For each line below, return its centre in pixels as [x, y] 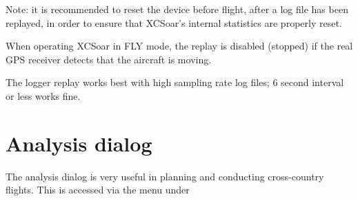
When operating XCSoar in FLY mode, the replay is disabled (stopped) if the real [179, 46]
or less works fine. [43, 95]
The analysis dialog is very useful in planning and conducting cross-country [165, 176]
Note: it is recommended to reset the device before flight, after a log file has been [177, 9]
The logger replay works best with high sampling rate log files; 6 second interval [175, 82]
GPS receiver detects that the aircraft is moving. [109, 59]
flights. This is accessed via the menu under [98, 190]
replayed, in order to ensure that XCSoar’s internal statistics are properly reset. [174, 22]
